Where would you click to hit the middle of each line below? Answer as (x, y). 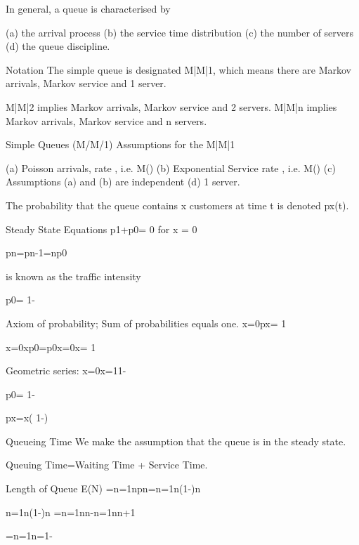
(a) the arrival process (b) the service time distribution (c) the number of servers (180, 32)
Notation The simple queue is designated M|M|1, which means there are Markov (178, 69)
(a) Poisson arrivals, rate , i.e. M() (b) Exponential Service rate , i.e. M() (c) (171, 168)
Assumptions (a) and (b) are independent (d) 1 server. (123, 182)
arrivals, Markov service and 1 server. (86, 83)
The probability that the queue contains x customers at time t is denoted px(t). (177, 205)
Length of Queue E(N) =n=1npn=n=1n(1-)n (103, 488)
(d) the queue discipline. (58, 46)
